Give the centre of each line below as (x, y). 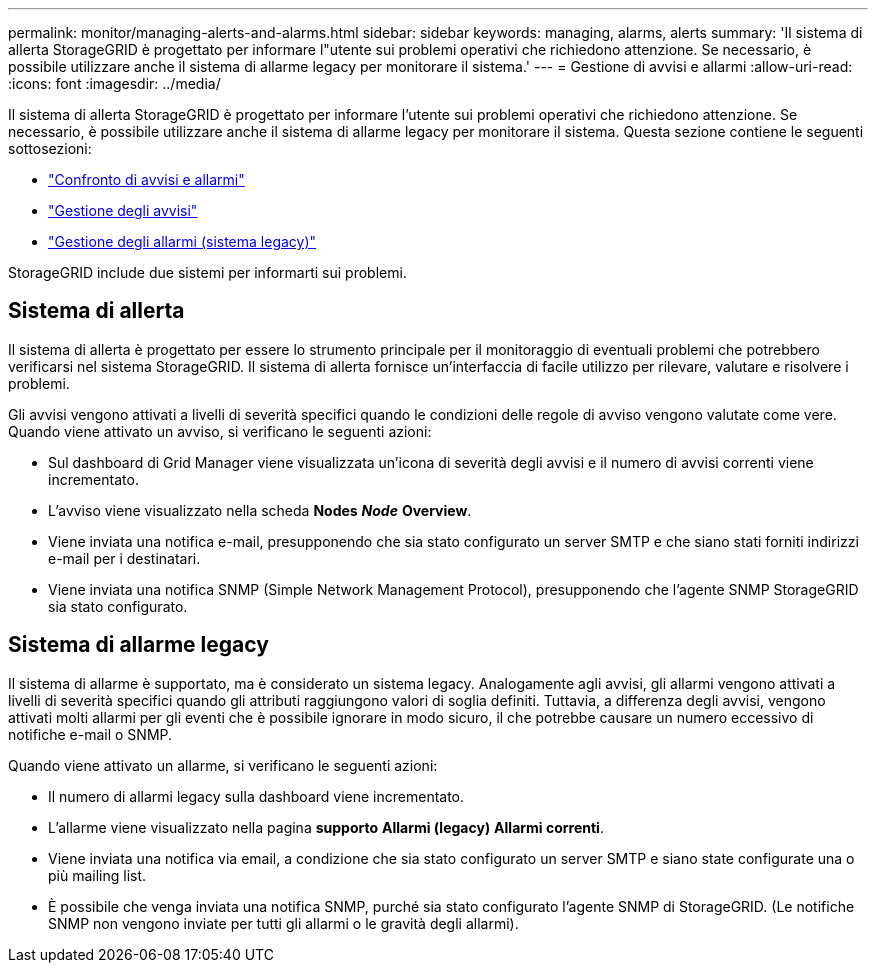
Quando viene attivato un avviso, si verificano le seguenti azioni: (220, 431)
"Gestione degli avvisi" (123, 210)
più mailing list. (97, 875)
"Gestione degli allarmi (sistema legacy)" (182, 241)
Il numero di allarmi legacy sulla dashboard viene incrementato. (256, 796)
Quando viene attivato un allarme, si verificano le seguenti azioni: (223, 765)
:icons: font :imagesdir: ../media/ (114, 83)
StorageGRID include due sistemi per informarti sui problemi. (207, 272)
